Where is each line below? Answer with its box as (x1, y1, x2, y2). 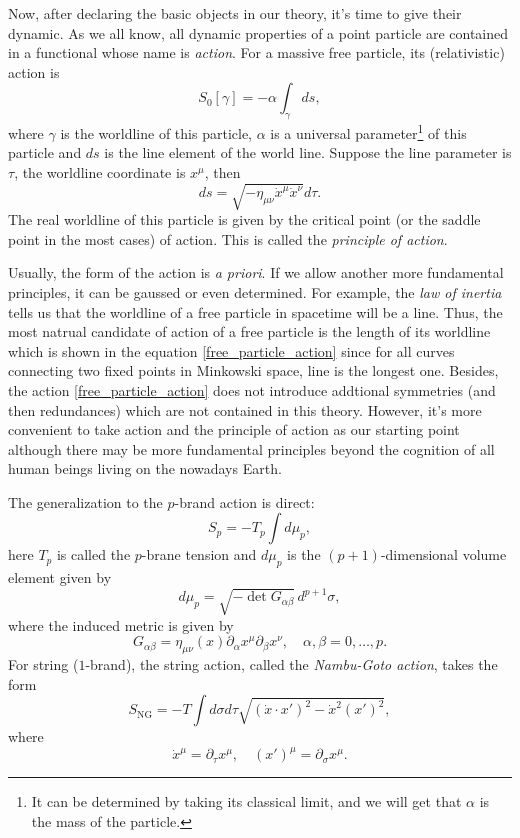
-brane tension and (141, 544, 257, 565)
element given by (8, 567, 112, 588)
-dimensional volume (380, 544, 507, 565)
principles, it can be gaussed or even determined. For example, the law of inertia (8, 281, 502, 302)
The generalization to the (8, 491, 163, 512)
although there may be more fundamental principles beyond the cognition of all (8, 438, 495, 459)
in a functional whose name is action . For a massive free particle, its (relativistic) (8, 42, 505, 63)
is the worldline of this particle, (60, 122, 252, 143)
